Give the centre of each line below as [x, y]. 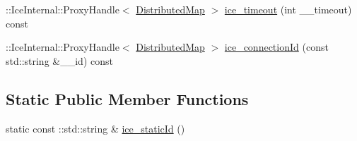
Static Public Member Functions [127, 98]
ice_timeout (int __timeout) [288, 9]
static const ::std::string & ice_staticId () [95, 128]
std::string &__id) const [59, 60]
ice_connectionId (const [276, 47]
